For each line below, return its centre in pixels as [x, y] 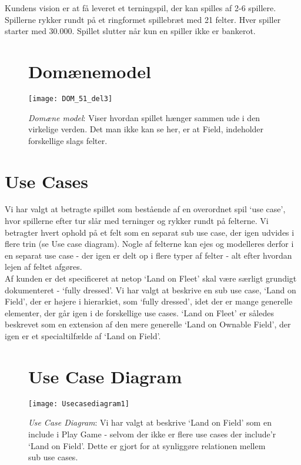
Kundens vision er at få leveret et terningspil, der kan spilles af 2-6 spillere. [141, 8]
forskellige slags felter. [68, 140]
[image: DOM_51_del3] [71, 98]
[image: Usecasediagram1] [79, 404]
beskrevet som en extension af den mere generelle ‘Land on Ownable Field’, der [148, 324]
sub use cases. [53, 457]
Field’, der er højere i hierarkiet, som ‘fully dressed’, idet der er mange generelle [149, 301]
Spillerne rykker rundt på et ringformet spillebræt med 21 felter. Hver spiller [143, 19]
